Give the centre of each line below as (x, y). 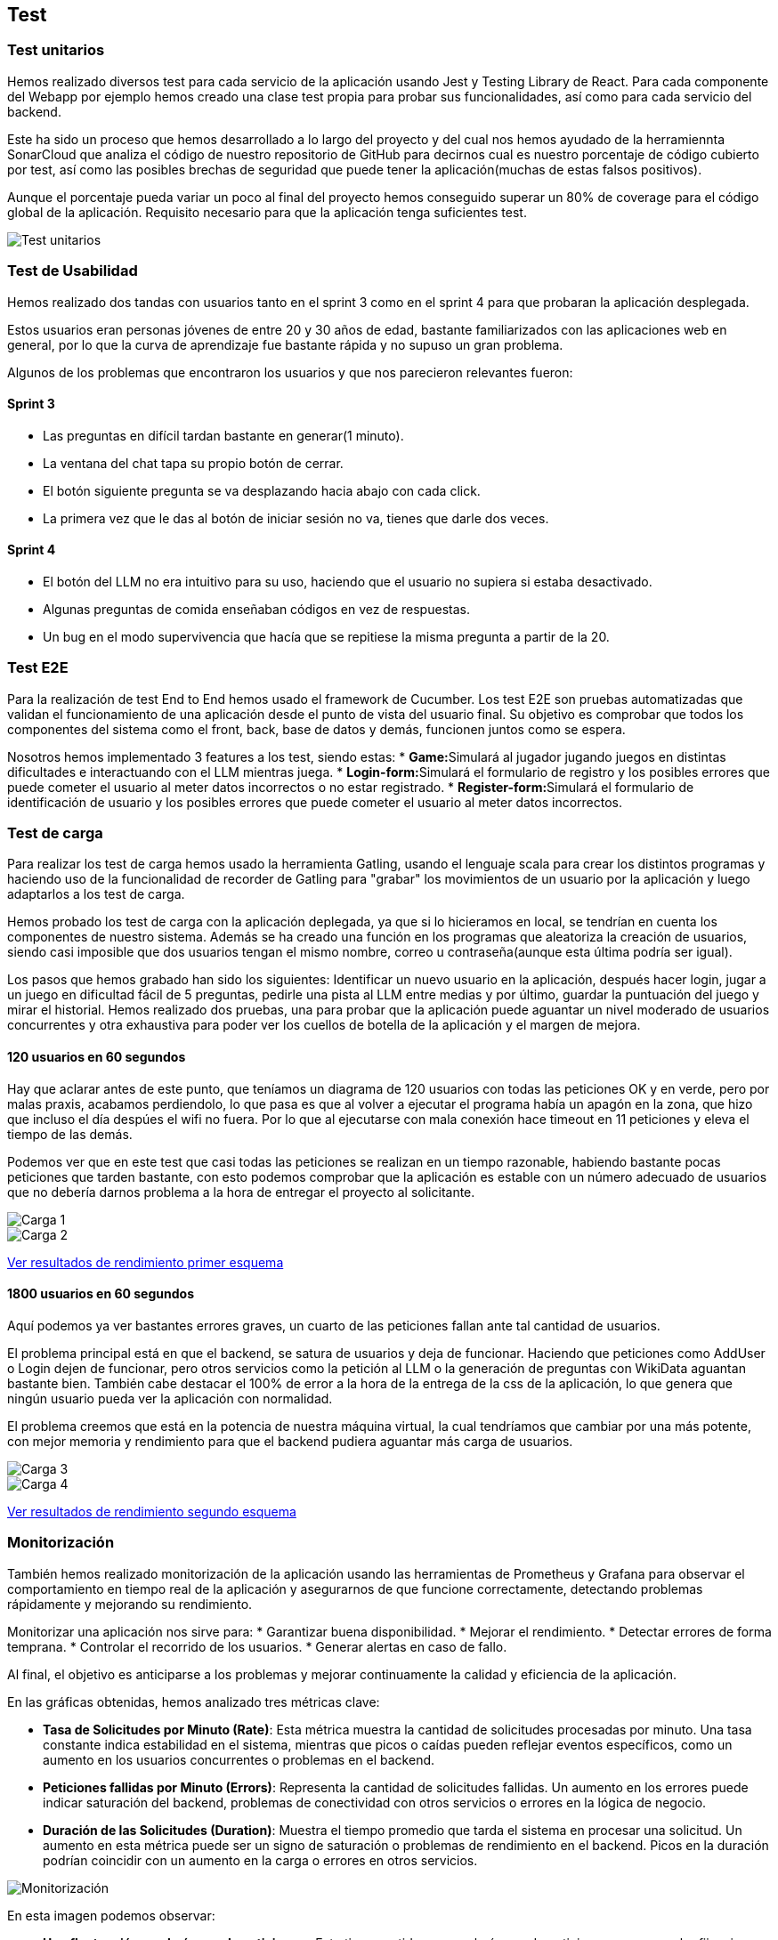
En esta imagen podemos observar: (111, 1915)
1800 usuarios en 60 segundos (101, 1294)
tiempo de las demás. (70, 1134)
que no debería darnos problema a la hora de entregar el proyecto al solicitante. (241, 1192)
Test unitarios (56, 50)
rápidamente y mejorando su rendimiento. (130, 1604)
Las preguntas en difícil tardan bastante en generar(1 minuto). (223, 435)
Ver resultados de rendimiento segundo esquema (152, 1511)
